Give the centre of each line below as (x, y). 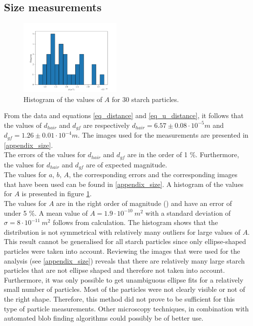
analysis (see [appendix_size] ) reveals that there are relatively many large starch (125, 260)
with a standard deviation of (188, 213)
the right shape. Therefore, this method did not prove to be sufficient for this (119, 299)
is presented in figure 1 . (57, 194)
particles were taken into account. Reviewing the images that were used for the (122, 251)
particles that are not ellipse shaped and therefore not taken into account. (115, 270)
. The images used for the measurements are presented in (163, 135)
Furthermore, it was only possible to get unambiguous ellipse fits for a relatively (124, 279)
